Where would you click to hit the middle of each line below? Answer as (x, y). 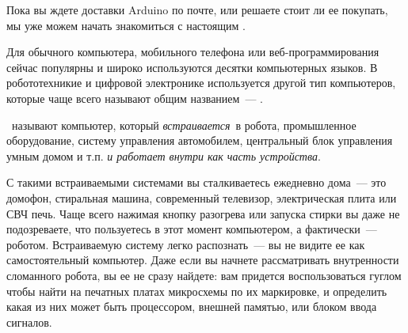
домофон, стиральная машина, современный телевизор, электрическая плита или (202, 197)
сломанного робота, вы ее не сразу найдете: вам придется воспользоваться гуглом (204, 275)
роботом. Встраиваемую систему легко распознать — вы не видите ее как (186, 244)
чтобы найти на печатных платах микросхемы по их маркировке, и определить (197, 291)
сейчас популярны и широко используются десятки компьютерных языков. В (192, 67)
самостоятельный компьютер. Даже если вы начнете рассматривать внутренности (203, 260)
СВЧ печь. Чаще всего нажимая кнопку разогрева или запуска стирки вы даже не (203, 213)
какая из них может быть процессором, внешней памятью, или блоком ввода (192, 307)
